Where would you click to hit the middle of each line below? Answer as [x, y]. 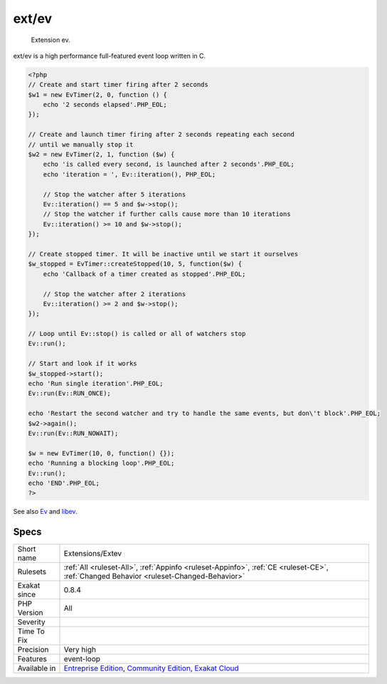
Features [32, 659]
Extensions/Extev [93, 554]
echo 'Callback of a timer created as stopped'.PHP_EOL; [144, 274]
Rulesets [32, 572]
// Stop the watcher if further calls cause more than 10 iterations [167, 214]
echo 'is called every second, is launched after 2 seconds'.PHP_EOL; [169, 164]
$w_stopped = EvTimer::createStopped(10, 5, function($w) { [135, 264]
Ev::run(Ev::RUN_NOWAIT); [73, 433]
